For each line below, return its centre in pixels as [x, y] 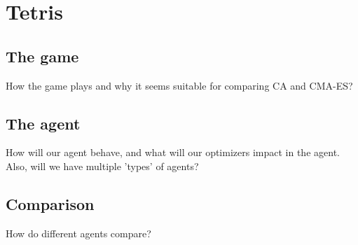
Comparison [50, 203]
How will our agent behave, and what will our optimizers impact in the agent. [173, 152]
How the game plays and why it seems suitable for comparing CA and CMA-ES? [179, 85]
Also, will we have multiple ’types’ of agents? [102, 166]
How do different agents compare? [78, 233]
